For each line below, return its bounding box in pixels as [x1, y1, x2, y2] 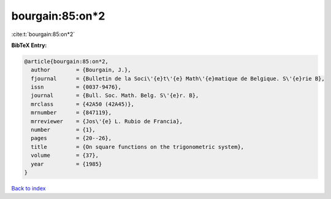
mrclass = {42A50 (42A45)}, [31, 101, 135, 107]
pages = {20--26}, [31, 135, 112, 142]
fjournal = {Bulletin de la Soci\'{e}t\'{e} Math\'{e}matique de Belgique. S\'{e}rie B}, [31, 75, 325, 82]
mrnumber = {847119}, [31, 109, 112, 116]
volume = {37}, [31, 152, 99, 159]
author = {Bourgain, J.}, [31, 67, 131, 73]
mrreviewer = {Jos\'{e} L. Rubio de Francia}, [31, 118, 183, 125]
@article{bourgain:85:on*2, [24, 58, 108, 65]
